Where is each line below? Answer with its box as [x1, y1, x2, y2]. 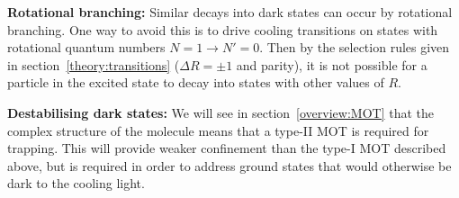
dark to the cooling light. [7, 174, 145, 193]
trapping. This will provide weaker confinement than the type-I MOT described [7, 139, 446, 157]
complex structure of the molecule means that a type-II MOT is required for [7, 121, 429, 139]
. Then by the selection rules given [259, 38, 450, 57]
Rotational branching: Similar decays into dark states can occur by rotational [7, 3, 453, 21]
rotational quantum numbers [7, 38, 166, 57]
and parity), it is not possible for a [236, 55, 427, 74]
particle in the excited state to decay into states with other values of [7, 73, 384, 92]
